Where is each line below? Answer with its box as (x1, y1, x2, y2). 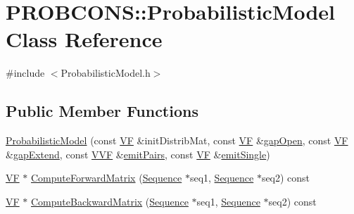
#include (6, 65, 45, 80)
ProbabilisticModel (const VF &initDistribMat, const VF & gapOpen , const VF (6, 133, 348, 148)
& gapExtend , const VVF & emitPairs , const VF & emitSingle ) (6, 146, 270, 161)
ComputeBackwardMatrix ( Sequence (31, 194, 189, 208)
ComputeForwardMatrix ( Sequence (31, 170, 182, 185)
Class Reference (6, 25, 163, 53)
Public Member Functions (6, 100, 198, 122)
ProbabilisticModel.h (61, 65, 151, 80)
